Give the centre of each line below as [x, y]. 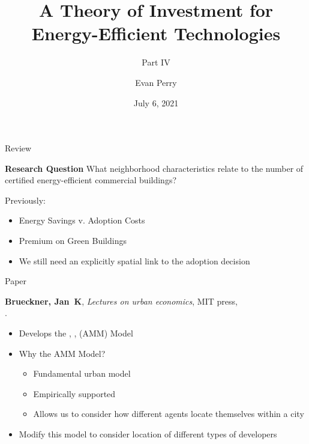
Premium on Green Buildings [73, 241]
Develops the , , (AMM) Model [76, 333]
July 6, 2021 [156, 102]
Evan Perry [156, 82]
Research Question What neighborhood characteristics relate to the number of [154, 168]
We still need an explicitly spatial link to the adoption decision [134, 260]
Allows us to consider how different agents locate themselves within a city [169, 414]
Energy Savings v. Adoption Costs [82, 220]
